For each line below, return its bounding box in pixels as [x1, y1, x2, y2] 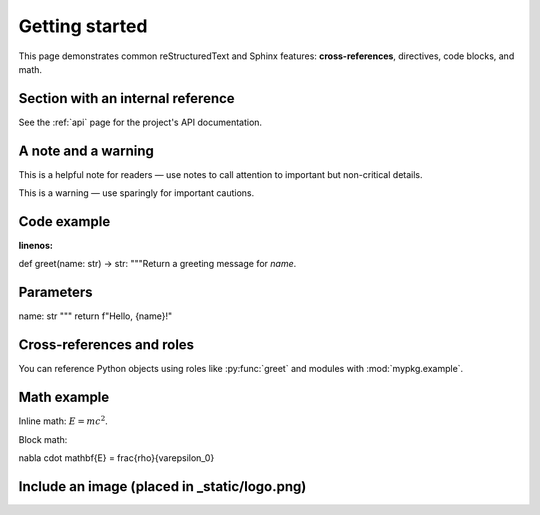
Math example [18, 389, 110, 406]
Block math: [18, 433, 68, 445]
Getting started [18, 15, 148, 37]
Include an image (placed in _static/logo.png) [18, 478, 307, 495]
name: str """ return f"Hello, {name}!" [18, 310, 173, 322]
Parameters [18, 284, 93, 301]
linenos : [18, 240, 54, 252]
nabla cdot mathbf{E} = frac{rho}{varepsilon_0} [18, 451, 215, 464]
